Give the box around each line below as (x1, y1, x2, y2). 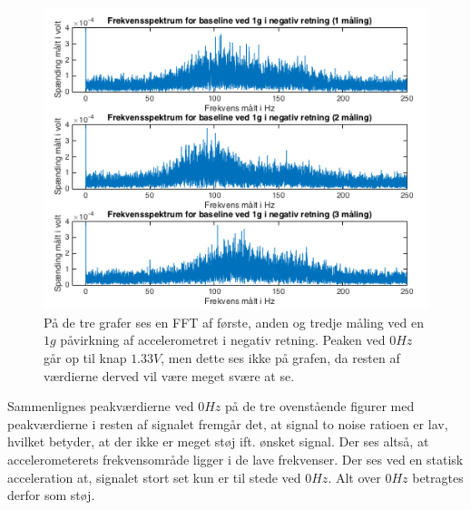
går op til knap (44, 348, 127, 368)
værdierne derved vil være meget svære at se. (44, 366, 295, 385)
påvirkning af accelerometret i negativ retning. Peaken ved (60, 330, 386, 349)
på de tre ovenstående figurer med (224, 397, 415, 416)
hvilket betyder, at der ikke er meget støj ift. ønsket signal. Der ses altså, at (7, 432, 429, 451)
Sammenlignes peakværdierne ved (7, 397, 194, 416)
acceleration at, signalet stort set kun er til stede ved (7, 467, 301, 486)
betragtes (412, 467, 464, 486)
